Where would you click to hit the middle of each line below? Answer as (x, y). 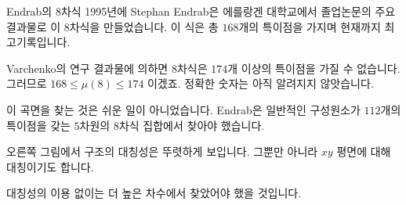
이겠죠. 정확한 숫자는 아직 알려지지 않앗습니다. (261, 83)
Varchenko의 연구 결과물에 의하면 (87, 68)
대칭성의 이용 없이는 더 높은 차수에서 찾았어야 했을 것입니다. (154, 193)
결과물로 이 (34, 26)
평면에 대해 (364, 151)
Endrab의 (29, 11)
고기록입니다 (37, 42)
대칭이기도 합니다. (50, 166)
